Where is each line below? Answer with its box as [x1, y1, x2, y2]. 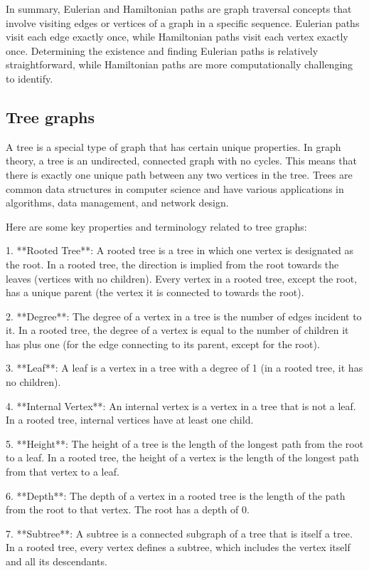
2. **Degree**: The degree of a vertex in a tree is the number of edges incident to [6, 308, 362, 323]
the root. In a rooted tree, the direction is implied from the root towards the [6, 256, 339, 271]
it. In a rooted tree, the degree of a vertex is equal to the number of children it [6, 323, 349, 337]
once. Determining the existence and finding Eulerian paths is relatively [6, 43, 319, 58]
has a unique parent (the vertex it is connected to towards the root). [6, 285, 304, 300]
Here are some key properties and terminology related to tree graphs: [6, 219, 307, 234]
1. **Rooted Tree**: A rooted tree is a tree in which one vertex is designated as [6, 243, 354, 258]
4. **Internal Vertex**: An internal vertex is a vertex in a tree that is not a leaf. [6, 398, 356, 413]
